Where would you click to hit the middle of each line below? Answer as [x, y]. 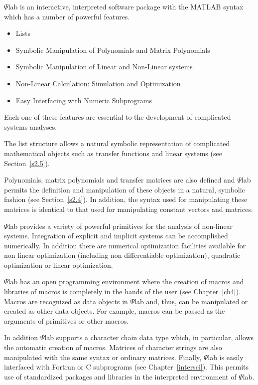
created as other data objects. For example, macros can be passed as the [115, 311]
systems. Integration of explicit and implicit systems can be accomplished [116, 236]
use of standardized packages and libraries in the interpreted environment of [120, 376]
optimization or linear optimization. [59, 265]
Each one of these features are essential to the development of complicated [118, 117]
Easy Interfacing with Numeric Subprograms [84, 100]
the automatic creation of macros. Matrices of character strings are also [113, 347]
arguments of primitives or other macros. [66, 320]
